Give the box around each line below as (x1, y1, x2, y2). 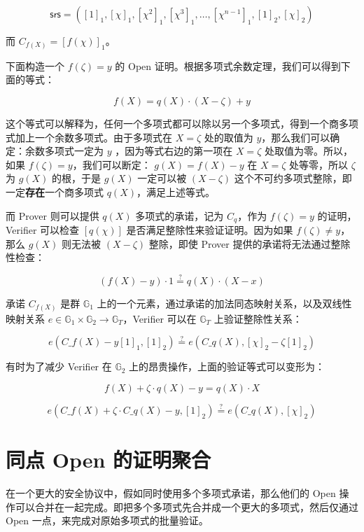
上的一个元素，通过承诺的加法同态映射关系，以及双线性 (97, 296, 352, 310)
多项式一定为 (44, 143, 104, 158)
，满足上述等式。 (136, 184, 215, 199)
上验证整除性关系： (213, 311, 302, 325)
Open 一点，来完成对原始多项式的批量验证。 (6, 513, 209, 528)
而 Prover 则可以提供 (6, 208, 99, 223)
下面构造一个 (6, 58, 64, 73)
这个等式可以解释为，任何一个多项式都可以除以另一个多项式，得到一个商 (6, 115, 339, 130)
